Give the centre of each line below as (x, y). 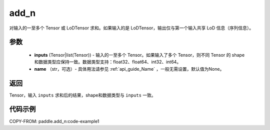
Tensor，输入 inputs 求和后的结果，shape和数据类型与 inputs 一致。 (82, 95)
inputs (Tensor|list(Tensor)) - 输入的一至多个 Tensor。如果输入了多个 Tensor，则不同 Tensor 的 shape (139, 55)
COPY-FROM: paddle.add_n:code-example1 (54, 121)
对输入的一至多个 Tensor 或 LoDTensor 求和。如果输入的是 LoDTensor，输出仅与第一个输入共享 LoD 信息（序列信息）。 (131, 28)
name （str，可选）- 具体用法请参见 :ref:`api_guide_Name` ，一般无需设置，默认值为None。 (129, 69)
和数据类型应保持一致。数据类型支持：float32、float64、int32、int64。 (108, 62)
